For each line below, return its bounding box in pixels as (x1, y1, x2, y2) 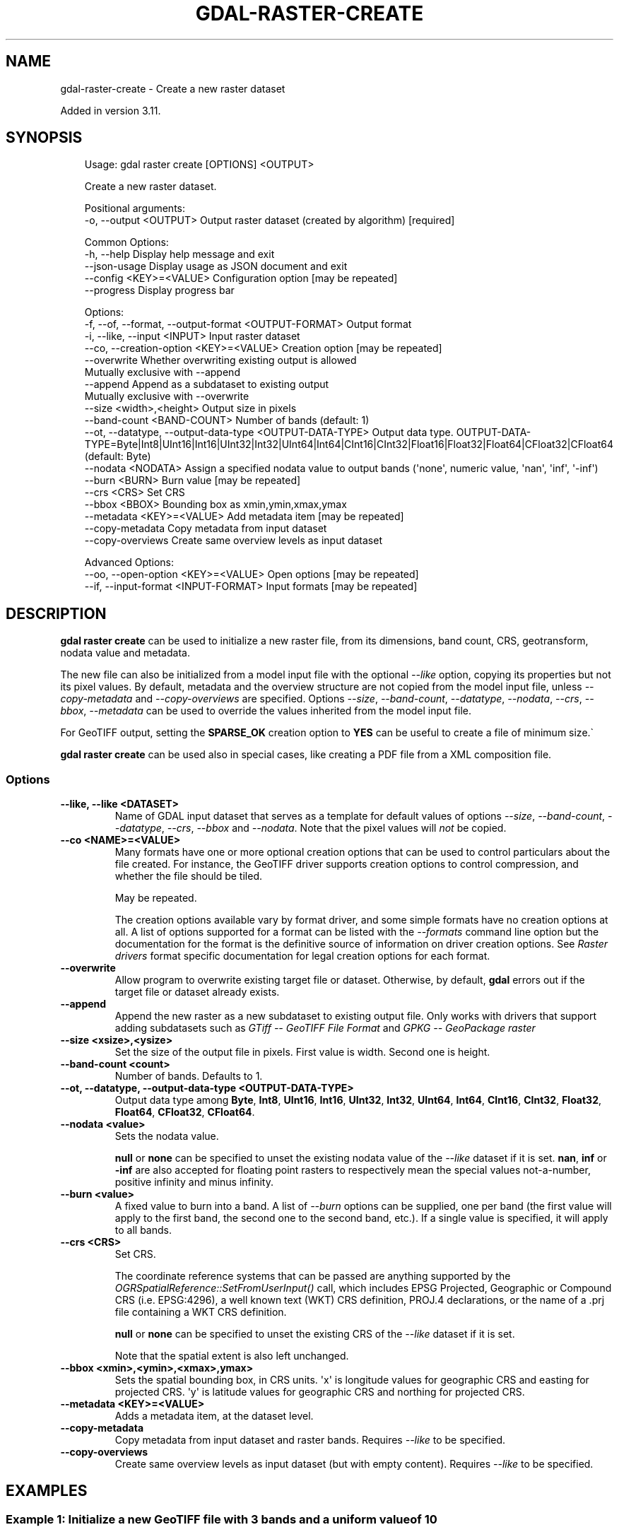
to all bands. (114, 1224, 172, 1237)
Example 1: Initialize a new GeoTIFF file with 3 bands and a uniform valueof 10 (6, 1512, 437, 1526)
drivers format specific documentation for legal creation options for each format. (114, 950, 490, 962)
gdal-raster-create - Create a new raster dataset (60, 82, 285, 95)
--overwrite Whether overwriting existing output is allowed (84, 354, 357, 367)
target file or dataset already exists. (114, 986, 280, 998)
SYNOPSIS (6, 129, 83, 147)
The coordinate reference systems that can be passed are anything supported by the (114, 1270, 511, 1283)
